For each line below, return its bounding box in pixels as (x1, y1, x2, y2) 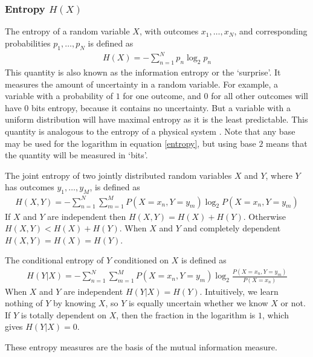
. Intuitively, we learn (199, 285, 279, 297)
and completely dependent (183, 222, 281, 234)
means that (266, 137, 308, 149)
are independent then (47, 210, 126, 222)
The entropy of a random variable (5, 25, 130, 37)
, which (262, 308, 289, 321)
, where (265, 169, 292, 181)
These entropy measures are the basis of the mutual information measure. (5, 341, 277, 353)
